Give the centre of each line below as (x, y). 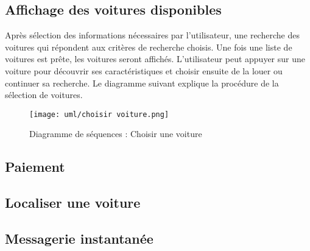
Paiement (35, 167)
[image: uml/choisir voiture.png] (99, 114)
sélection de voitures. (44, 95)
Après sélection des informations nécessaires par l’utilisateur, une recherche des (152, 35)
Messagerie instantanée (79, 238)
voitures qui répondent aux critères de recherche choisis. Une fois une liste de (149, 47)
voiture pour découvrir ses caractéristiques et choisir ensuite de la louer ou (144, 70)
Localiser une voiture (73, 203)
